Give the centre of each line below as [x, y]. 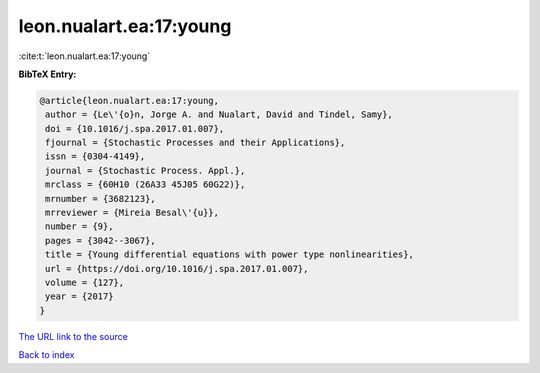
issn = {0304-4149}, [95, 156]
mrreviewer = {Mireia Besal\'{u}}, [132, 213]
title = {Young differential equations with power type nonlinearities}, [230, 254]
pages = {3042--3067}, [101, 240]
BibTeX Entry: [47, 74]
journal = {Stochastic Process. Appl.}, [145, 170]
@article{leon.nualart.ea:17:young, [129, 100]
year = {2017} [79, 296]
